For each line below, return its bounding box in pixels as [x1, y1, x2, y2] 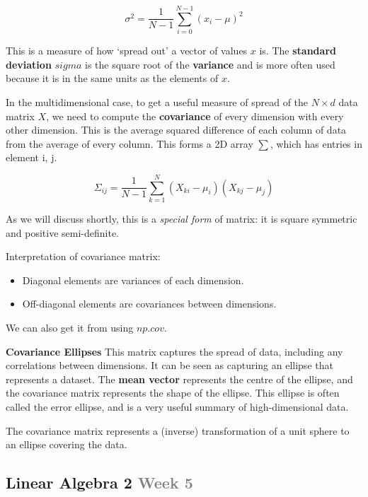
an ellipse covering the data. [6, 437, 127, 452]
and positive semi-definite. [6, 225, 119, 240]
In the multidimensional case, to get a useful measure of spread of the [6, 94, 309, 109]
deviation [6, 57, 52, 71]
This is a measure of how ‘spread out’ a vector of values [6, 43, 248, 58]
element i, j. [6, 150, 57, 165]
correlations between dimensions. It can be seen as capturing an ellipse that [6, 358, 333, 373]
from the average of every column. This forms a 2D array [6, 136, 253, 151]
